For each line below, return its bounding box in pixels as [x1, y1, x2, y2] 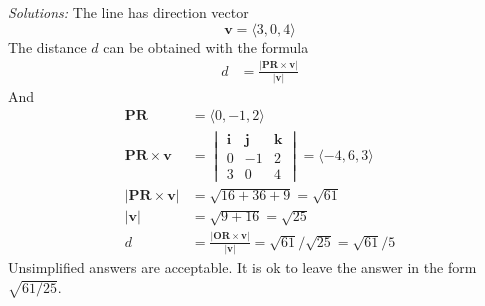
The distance [8, 36, 87, 57]
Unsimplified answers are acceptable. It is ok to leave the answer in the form [8, 257, 477, 278]
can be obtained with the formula [103, 36, 309, 57]
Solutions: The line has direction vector [8, 2, 249, 22]
